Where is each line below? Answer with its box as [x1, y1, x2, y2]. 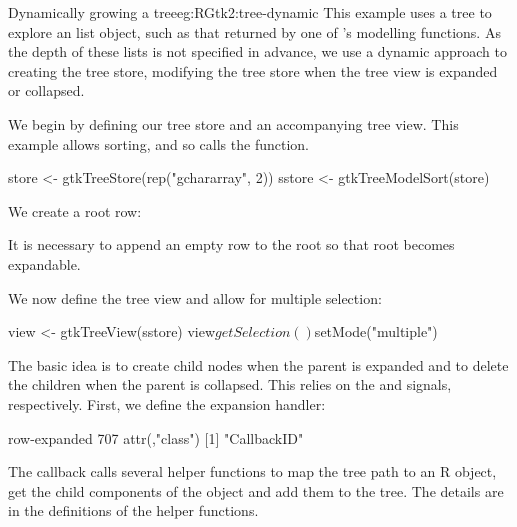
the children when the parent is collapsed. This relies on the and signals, [8, 374, 452, 395]
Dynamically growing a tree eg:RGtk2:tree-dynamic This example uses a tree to [8, 2, 492, 22]
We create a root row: [8, 200, 142, 221]
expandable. [8, 253, 81, 274]
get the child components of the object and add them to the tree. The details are [8, 480, 504, 501]
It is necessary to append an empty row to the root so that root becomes [8, 234, 455, 255]
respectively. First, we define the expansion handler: [8, 393, 326, 414]
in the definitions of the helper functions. [8, 500, 259, 521]
